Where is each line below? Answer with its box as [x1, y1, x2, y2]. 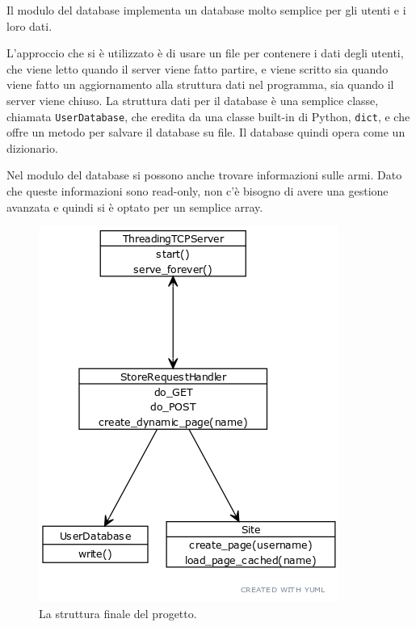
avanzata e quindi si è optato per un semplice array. [6, 198, 263, 215]
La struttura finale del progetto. [39, 604, 197, 621]
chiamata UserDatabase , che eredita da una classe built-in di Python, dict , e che [6, 107, 410, 124]
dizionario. [6, 139, 58, 156]
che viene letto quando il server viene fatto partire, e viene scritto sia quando [6, 60, 389, 77]
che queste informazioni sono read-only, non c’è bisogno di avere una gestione [6, 183, 389, 199]
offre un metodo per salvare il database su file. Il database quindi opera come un [6, 124, 405, 141]
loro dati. [6, 17, 53, 34]
